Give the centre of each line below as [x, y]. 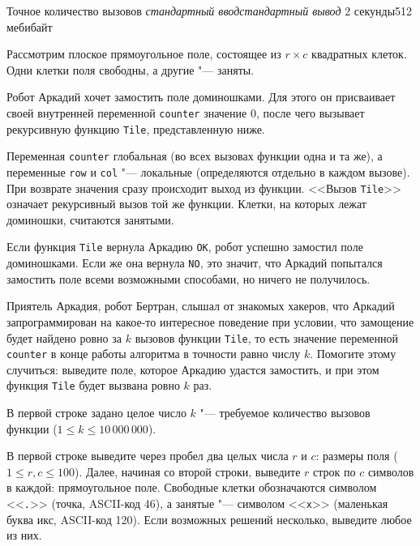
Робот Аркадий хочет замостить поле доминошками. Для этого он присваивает [201, 97]
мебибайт [30, 26]
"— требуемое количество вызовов [285, 413]
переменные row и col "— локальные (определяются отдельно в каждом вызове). [208, 171]
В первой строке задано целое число [96, 413]
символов [391, 471]
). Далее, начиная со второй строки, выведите [187, 471]
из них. [24, 535]
